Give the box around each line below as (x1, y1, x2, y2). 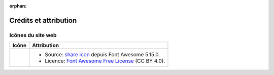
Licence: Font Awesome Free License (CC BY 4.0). (45, 57, 165, 64)
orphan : (9, 3, 27, 9)
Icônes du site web (9, 31, 57, 39)
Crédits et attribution (9, 16, 77, 25)
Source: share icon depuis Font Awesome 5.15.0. (45, 51, 160, 58)
